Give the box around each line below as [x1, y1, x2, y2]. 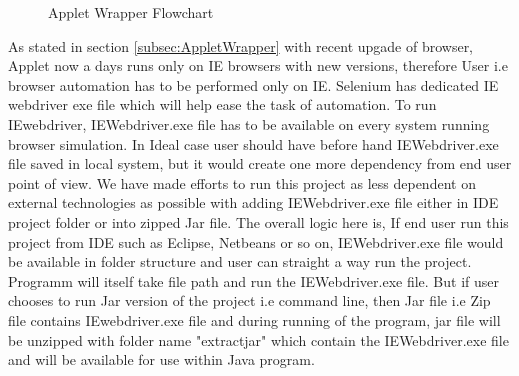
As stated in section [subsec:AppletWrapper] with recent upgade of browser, [8, 35, 474, 56]
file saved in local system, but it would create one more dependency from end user [8, 153, 512, 174]
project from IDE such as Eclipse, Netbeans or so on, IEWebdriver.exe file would [8, 231, 504, 252]
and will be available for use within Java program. [8, 349, 315, 370]
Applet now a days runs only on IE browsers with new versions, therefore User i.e [8, 55, 508, 76]
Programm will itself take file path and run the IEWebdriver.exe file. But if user [8, 270, 500, 291]
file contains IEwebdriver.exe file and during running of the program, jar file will [8, 309, 501, 330]
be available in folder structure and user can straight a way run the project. [8, 251, 472, 272]
